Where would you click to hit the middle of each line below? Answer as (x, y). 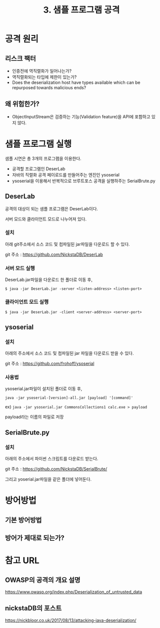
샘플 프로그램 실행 (38, 144)
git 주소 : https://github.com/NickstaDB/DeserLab (54, 254)
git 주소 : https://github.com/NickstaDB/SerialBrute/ (56, 469)
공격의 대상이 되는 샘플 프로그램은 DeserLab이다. (52, 208)
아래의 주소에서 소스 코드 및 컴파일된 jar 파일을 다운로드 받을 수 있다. (70, 353)
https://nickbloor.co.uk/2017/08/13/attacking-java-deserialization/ (71, 620)
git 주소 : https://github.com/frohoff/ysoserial (50, 363)
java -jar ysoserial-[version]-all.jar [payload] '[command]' (69, 398)
